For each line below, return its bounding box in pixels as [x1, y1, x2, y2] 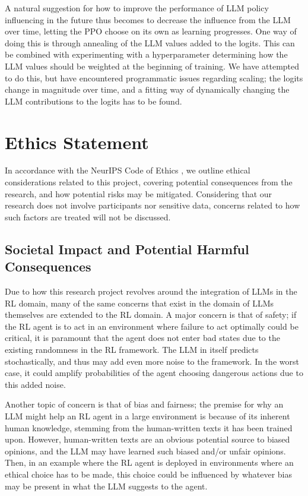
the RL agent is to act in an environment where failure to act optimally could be [5, 320, 299, 332]
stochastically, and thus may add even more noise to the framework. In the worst [5, 355, 299, 367]
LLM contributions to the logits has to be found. [5, 94, 182, 107]
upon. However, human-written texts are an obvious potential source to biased [5, 433, 290, 446]
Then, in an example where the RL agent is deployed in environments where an [5, 456, 294, 469]
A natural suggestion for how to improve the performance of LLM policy [5, 2, 269, 14]
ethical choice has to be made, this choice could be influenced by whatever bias [5, 467, 293, 480]
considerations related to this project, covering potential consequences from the [5, 176, 293, 188]
